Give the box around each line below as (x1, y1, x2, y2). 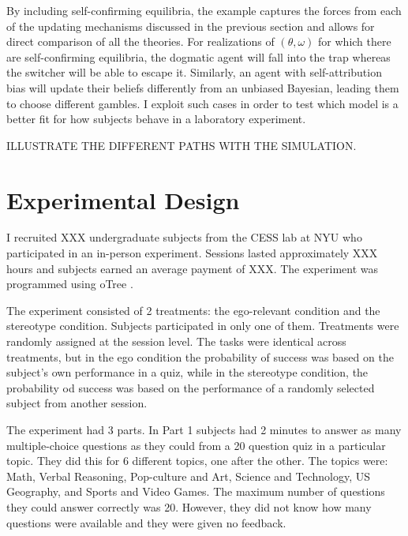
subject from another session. (6, 395, 148, 411)
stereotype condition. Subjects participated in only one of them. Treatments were (6, 317, 399, 334)
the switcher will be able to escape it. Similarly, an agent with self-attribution (6, 64, 382, 81)
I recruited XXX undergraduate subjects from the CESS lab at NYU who (6, 229, 362, 246)
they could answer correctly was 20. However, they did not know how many (6, 498, 372, 515)
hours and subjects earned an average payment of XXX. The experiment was (6, 260, 378, 276)
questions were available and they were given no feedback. (6, 514, 286, 530)
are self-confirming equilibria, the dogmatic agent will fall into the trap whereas (6, 48, 391, 65)
